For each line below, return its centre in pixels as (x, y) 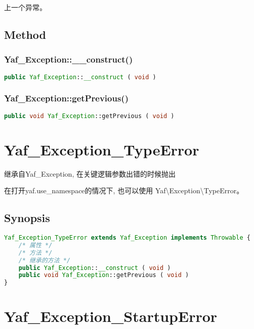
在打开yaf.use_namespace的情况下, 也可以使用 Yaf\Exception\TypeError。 (124, 190)
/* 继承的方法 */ (45, 260)
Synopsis (27, 218)
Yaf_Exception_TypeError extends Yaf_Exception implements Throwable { (127, 238)
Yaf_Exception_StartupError (111, 316)
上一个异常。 (25, 7)
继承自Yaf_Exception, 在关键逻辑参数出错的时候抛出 (90, 173)
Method (25, 34)
